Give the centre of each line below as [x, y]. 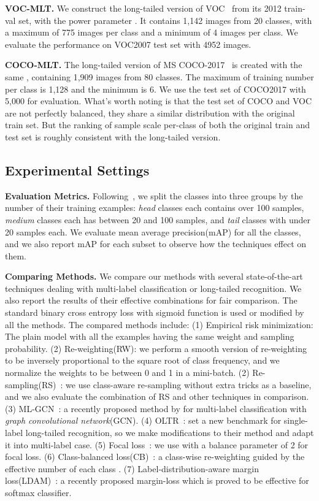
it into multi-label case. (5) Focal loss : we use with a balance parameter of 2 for [157, 444]
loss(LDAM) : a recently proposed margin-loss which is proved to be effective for [157, 480]
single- [296, 420]
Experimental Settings [77, 170]
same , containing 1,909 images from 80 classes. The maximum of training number [159, 76]
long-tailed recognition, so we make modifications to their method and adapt [170, 433]
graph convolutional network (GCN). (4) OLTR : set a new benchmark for [143, 420]
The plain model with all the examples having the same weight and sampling [150, 336]
